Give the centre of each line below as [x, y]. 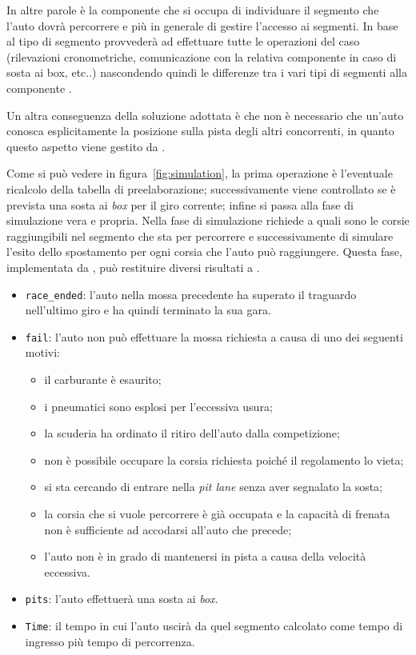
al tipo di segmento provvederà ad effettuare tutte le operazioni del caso [183, 41]
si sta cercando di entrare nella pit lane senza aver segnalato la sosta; [214, 487]
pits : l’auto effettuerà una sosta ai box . [122, 599]
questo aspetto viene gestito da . [86, 146]
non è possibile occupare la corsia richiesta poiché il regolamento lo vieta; [224, 459]
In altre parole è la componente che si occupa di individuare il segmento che [193, 10]
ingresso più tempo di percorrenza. [110, 641]
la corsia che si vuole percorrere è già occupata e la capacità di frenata [217, 513]
